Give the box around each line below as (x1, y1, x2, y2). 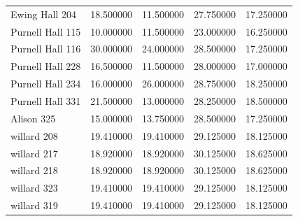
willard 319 (10, 198, 58, 213)
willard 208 (10, 128, 58, 143)
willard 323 (10, 180, 58, 195)
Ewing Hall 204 (10, 6, 76, 21)
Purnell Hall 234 (10, 76, 81, 91)
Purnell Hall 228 (10, 59, 81, 73)
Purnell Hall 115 (10, 24, 81, 38)
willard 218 (10, 163, 58, 178)
